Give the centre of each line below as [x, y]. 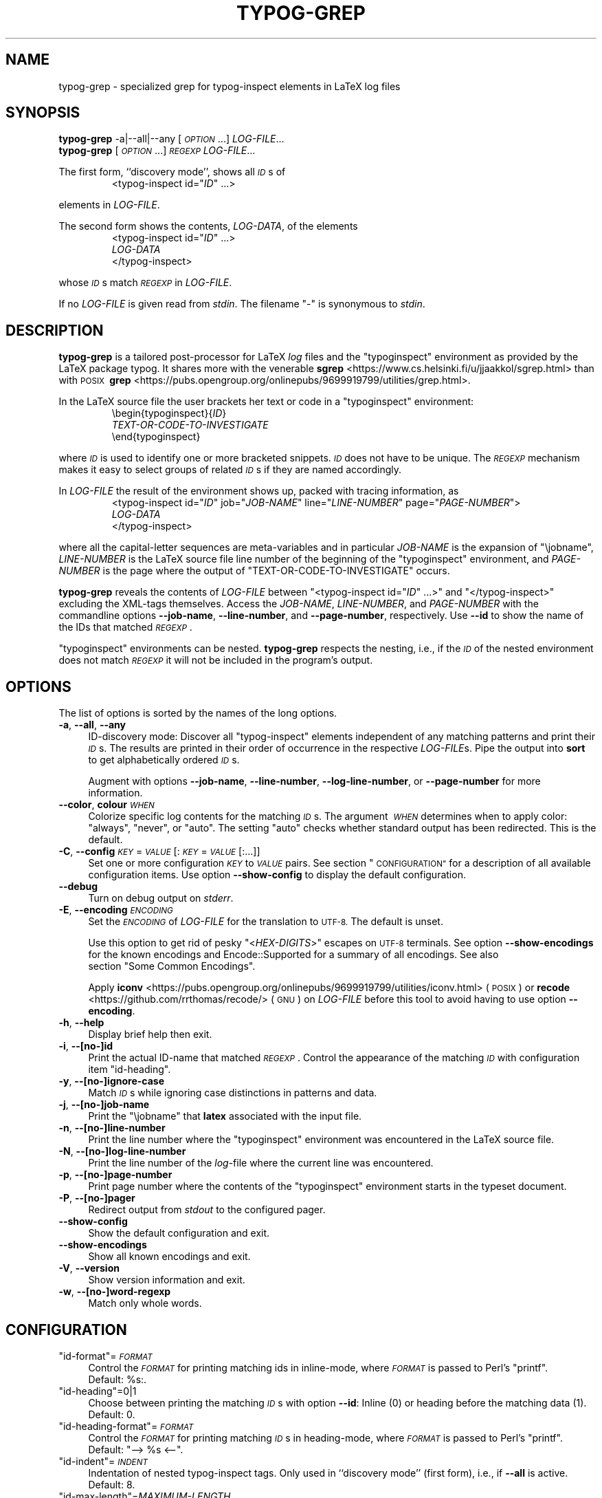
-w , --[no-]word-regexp [115, 1292]
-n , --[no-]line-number [112, 1128]
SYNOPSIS [43, 113]
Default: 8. [112, 1484]
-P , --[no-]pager [97, 1198]
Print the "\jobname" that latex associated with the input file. [225, 1116]
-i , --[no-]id [86, 1046]
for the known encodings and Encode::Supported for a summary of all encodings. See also [293, 955]
